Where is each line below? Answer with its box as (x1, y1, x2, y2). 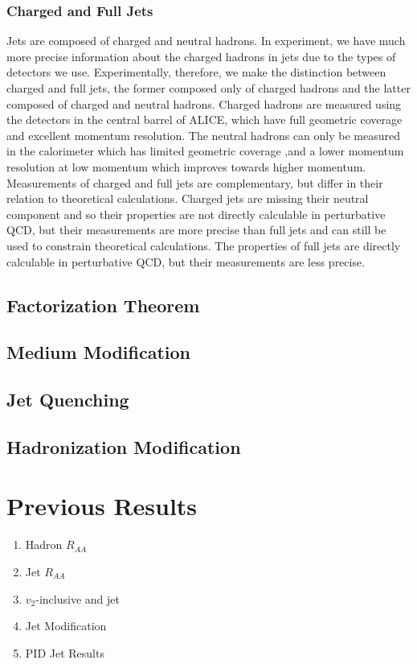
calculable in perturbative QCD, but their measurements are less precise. (6, 253, 366, 270)
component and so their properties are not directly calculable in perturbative (6, 205, 386, 222)
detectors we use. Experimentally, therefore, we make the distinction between (6, 64, 386, 80)
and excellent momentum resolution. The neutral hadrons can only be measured (6, 126, 400, 143)
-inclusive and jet (35, 590, 120, 607)
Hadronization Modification (6, 434, 241, 459)
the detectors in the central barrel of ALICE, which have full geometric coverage (6, 111, 403, 128)
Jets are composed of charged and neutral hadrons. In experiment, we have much (6, 32, 406, 49)
